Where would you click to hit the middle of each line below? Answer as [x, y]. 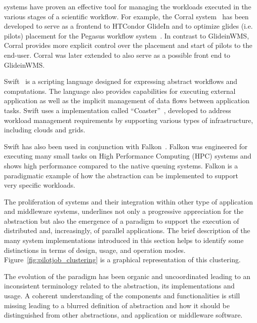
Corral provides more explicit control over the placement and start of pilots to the [128, 45]
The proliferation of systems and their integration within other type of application [128, 201]
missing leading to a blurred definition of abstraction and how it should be [117, 305]
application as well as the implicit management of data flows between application [127, 101]
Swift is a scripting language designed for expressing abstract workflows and [121, 81]
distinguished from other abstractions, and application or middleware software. [123, 315]
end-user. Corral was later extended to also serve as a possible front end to [117, 55]
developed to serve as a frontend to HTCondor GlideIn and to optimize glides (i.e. [128, 26]
